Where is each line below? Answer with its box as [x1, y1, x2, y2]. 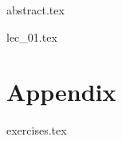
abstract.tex [6, 2, 65, 18]
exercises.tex [6, 122, 67, 139]
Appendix [6, 75, 116, 108]
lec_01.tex [6, 28, 57, 45]
